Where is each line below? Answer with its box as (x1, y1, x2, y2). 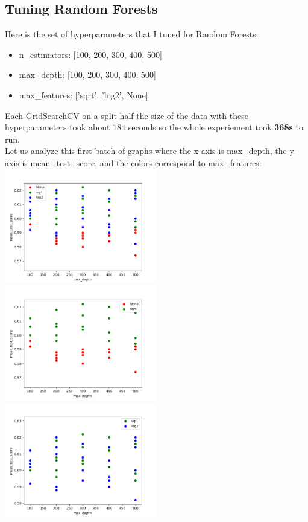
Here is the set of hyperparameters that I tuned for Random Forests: (5, 28, 259, 40)
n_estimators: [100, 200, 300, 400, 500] (19, 48, 162, 60)
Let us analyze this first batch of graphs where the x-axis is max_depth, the (5, 144, 287, 157)
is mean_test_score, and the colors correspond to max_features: (22, 156, 262, 169)
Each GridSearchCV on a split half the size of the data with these (5, 109, 248, 121)
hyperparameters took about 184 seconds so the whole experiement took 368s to (5, 121, 303, 134)
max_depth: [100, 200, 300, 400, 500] (19, 68, 156, 81)
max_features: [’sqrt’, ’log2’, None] (19, 88, 148, 101)
